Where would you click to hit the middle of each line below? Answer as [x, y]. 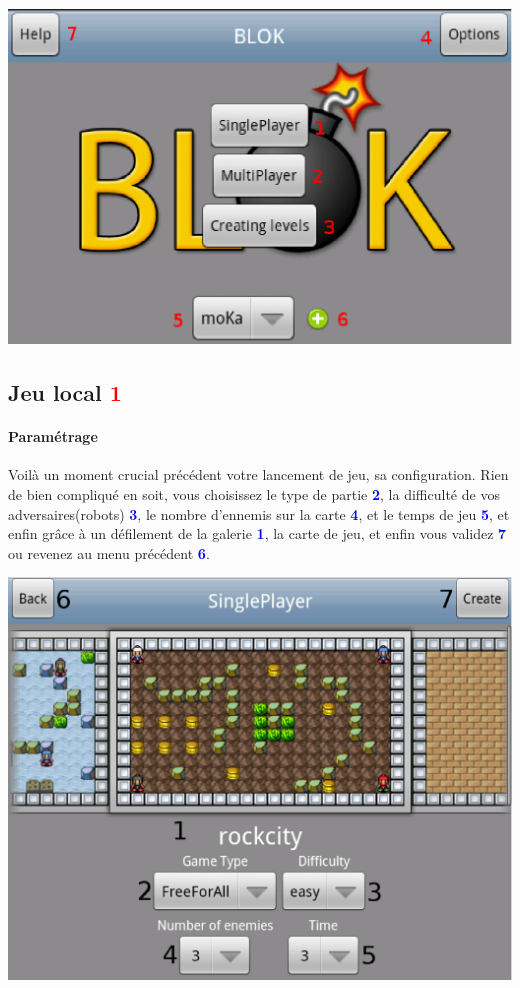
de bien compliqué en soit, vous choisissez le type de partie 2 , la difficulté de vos [254, 493]
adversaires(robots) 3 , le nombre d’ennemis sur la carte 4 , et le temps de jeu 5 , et [259, 513]
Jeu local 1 [65, 392]
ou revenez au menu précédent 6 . [109, 552]
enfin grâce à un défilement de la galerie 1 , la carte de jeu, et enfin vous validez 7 [257, 533]
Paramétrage [53, 436]
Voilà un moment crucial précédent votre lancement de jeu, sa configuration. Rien [258, 474]
